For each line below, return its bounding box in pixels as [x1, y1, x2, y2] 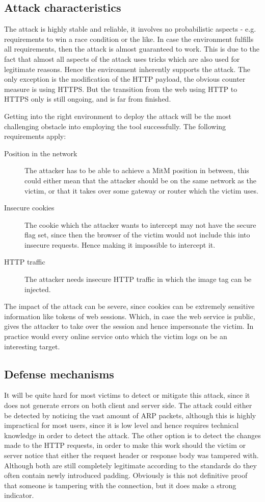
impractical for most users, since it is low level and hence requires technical [4, 420, 239, 431]
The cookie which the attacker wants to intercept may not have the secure [24, 219, 256, 230]
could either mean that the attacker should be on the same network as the [24, 175, 256, 185]
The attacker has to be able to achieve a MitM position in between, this [24, 165, 249, 176]
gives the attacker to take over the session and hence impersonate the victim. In [4, 321, 254, 331]
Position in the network [4, 148, 77, 158]
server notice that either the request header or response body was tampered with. [4, 450, 259, 460]
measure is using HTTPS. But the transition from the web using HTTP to [4, 83, 237, 94]
